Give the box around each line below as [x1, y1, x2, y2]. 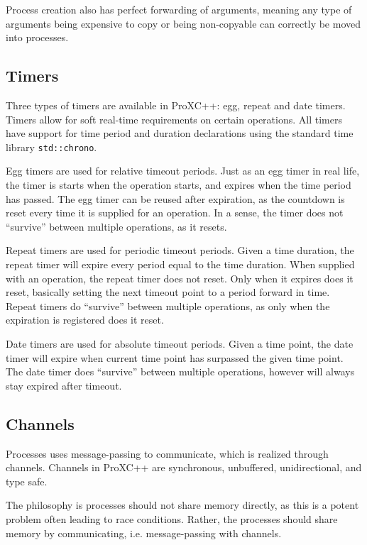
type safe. [6, 473, 48, 488]
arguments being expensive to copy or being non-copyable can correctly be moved [6, 16, 361, 31]
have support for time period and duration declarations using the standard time [6, 126, 354, 141]
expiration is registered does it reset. [6, 312, 164, 327]
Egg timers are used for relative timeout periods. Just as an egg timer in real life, [6, 163, 360, 178]
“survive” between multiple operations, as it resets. [6, 219, 227, 233]
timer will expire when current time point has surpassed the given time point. [6, 350, 344, 365]
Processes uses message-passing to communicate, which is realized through [6, 446, 329, 461]
